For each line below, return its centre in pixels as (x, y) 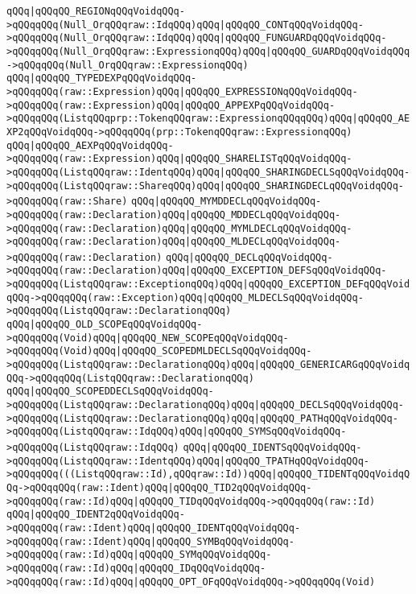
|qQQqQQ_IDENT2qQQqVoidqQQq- (107, 515)
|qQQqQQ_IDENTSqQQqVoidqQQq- (284, 448)
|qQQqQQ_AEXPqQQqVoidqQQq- (101, 145)
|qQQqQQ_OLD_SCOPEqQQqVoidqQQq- (116, 325)
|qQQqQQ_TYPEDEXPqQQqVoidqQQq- (113, 78)
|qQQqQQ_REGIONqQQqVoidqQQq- (107, 11)
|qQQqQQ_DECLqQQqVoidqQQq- (261, 257)
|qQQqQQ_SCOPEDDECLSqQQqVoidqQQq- (122, 392)
